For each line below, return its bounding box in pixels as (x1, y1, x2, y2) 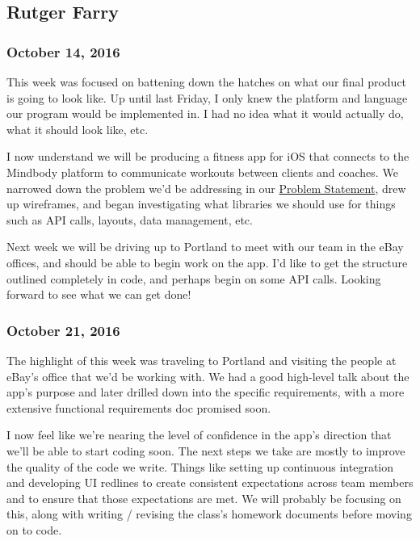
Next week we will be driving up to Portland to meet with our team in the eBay (6, 238, 404, 255)
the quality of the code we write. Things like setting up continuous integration (6, 458, 394, 475)
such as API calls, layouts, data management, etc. (6, 211, 253, 228)
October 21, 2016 (6, 320, 120, 340)
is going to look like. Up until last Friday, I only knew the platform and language (6, 89, 408, 106)
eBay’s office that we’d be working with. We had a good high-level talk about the (6, 367, 409, 384)
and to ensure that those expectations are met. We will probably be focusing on (6, 489, 401, 506)
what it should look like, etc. (6, 120, 149, 137)
